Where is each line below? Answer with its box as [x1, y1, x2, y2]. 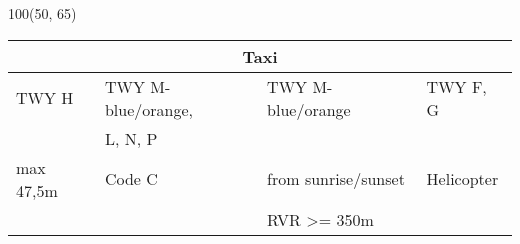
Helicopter [426, 167, 499, 191]
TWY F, [426, 74, 487, 98]
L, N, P [104, 126, 158, 150]
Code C [104, 167, 158, 191]
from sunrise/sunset [267, 167, 405, 191]
